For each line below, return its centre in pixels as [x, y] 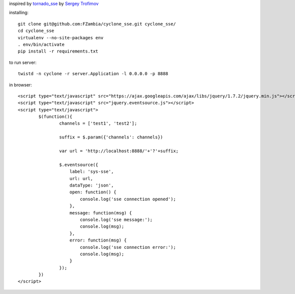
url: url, [81, 178]
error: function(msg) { [98, 240]
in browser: [20, 85]
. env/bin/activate [41, 44]
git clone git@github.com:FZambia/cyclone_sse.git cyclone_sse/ [97, 24]
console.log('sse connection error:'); [128, 247]
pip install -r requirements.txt [58, 51]
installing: [19, 13]
